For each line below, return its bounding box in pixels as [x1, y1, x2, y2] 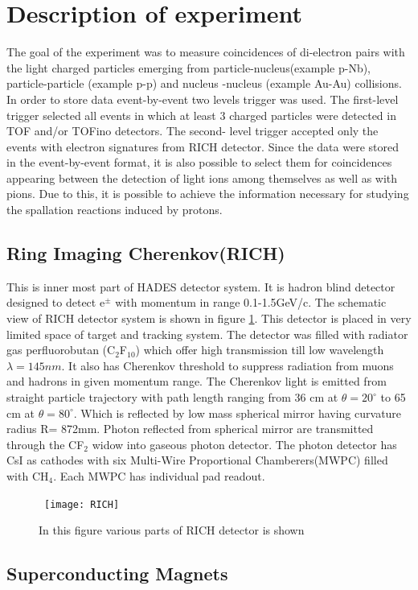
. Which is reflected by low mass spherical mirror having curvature [73, 404, 402, 421]
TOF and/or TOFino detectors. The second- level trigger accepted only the [6, 122, 379, 139]
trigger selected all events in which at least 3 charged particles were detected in [6, 106, 396, 123]
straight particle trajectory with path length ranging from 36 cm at [6, 389, 338, 406]
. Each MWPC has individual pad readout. [53, 467, 265, 484]
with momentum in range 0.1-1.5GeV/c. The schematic [115, 294, 387, 311]
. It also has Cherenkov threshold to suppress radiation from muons [61, 357, 394, 373]
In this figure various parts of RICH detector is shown [39, 522, 305, 538]
